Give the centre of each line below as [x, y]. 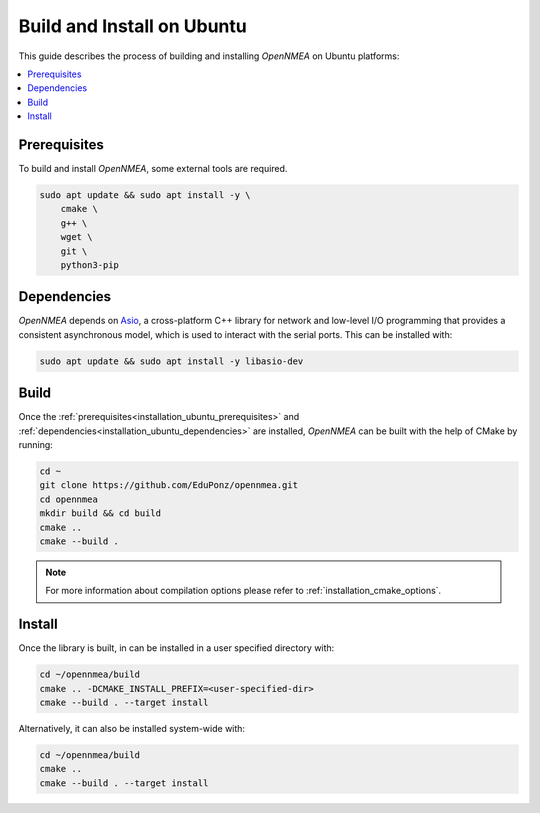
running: [36, 445]
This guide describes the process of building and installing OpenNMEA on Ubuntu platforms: [209, 56]
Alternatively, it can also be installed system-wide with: [131, 729]
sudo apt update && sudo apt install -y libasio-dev [171, 361]
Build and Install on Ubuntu [132, 26]
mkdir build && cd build [100, 513]
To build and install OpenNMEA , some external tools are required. [153, 169]
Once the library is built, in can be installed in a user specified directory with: [176, 648]
